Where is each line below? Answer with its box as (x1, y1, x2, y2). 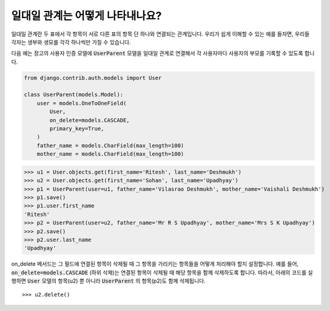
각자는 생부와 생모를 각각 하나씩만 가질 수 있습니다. (11, 38, 131, 45)
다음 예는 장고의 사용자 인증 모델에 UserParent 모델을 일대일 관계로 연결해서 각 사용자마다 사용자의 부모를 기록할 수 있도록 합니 (11, 50, 315, 57)
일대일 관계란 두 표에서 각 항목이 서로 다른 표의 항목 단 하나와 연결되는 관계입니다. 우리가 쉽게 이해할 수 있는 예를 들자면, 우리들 (11, 30, 310, 38)
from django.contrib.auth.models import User (24, 74, 162, 81)
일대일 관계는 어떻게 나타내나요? (11, 9, 162, 22)
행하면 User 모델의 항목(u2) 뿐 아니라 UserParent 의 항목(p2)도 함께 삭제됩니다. (11, 277, 206, 284)
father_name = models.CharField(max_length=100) (36, 142, 184, 149)
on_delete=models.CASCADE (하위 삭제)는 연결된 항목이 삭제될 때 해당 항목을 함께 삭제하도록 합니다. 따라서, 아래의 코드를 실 (11, 269, 313, 276)
